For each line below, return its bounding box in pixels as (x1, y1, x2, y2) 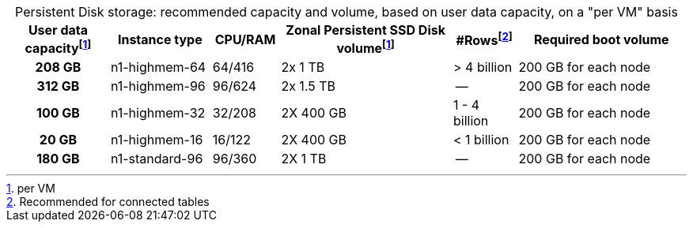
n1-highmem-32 (110, 105, 206, 121)
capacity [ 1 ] (25, 38, 92, 57)
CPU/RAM (214, 31, 276, 47)
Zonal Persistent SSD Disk (286, 22, 445, 38)
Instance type (117, 31, 203, 47)
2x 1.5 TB (281, 78, 336, 95)
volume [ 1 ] (336, 38, 395, 57)
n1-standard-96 (110, 151, 203, 167)
